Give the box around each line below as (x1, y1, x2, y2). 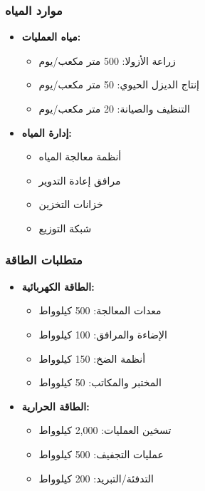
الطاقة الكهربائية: (21, 279, 95, 294)
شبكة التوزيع (38, 220, 92, 235)
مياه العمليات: (21, 29, 81, 44)
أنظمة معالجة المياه (38, 149, 122, 164)
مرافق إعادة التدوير (38, 172, 121, 187)
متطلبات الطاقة (5, 251, 83, 269)
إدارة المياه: (21, 125, 72, 140)
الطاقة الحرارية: (21, 398, 90, 413)
